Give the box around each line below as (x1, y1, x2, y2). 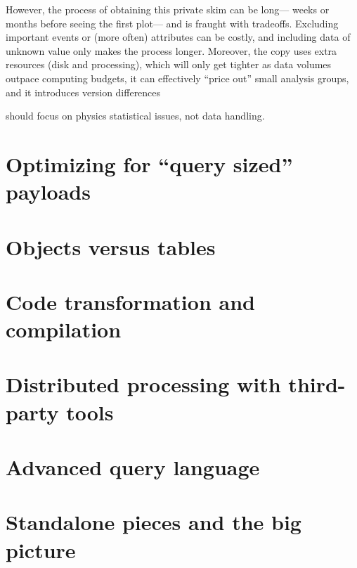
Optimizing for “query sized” (6, 149, 293, 178)
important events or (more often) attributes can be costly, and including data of (6, 30, 351, 44)
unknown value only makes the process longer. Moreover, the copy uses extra (6, 43, 337, 58)
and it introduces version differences (6, 84, 161, 99)
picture (6, 535, 76, 564)
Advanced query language (6, 453, 260, 481)
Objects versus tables (6, 232, 216, 261)
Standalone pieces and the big (6, 508, 301, 536)
